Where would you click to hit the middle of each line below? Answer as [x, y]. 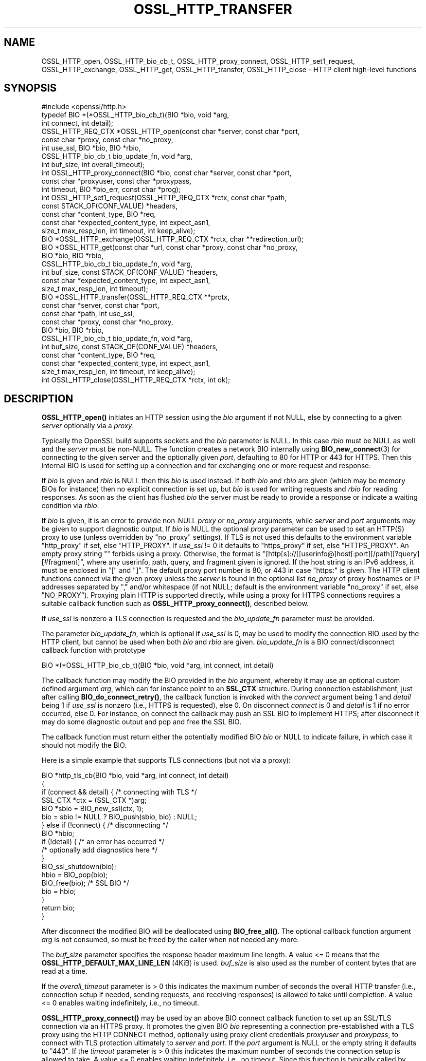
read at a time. [64, 971]
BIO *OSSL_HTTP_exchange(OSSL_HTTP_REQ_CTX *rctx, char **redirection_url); [173, 239]
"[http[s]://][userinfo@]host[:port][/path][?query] [341, 554]
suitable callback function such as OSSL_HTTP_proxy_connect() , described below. [175, 604]
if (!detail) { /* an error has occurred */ [103, 842]
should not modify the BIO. [84, 745]
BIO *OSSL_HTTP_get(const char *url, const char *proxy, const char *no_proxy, [170, 247]
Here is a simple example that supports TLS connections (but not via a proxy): [166, 760]
